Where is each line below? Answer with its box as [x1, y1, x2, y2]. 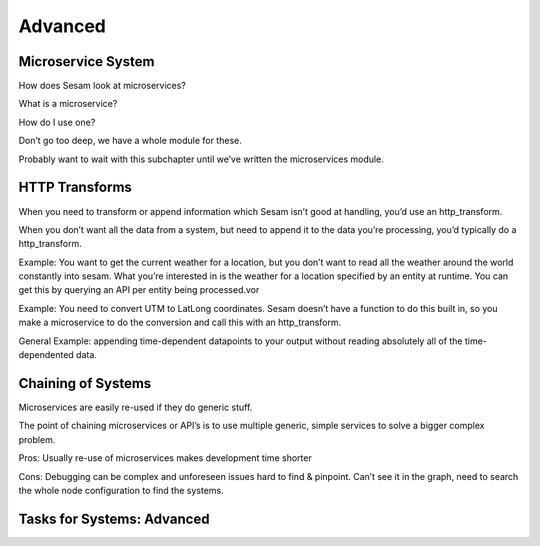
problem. [18, 433, 56, 445]
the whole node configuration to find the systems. [18, 484, 224, 496]
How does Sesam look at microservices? [18, 80, 187, 92]
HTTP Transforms [18, 179, 132, 196]
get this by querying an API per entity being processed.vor [18, 284, 260, 296]
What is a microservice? [18, 98, 118, 110]
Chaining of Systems [18, 375, 152, 392]
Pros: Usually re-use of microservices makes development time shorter [18, 452, 312, 464]
